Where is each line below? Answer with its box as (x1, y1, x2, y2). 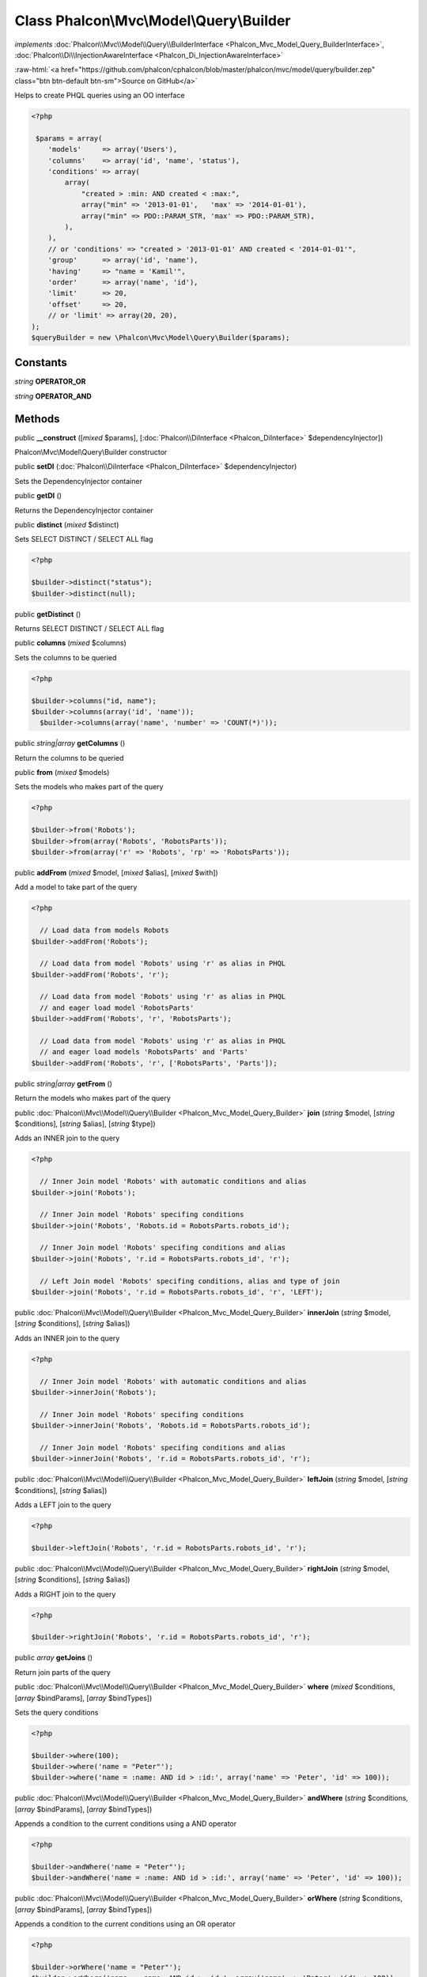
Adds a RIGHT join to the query (14, 1590, 116, 1599)
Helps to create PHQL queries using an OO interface (14, 91, 185, 100)
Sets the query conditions (14, 1707, 99, 1717)
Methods (14, 412, 60, 425)
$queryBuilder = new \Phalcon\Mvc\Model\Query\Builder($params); (31, 333, 290, 342)
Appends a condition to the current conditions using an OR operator (14, 1919, 236, 1929)
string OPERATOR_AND (14, 391, 93, 401)
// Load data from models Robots (40, 926, 169, 935)
